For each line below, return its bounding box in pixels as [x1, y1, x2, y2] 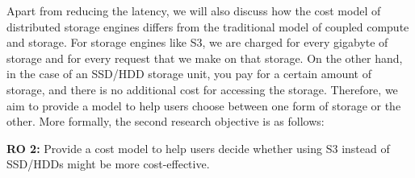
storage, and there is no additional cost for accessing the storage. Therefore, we [6, 81, 398, 97]
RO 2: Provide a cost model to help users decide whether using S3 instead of [6, 139, 390, 156]
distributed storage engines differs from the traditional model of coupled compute [6, 18, 409, 35]
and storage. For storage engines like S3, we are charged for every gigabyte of [6, 34, 388, 51]
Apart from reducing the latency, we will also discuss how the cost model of [6, 2, 381, 19]
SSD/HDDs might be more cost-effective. [6, 155, 210, 172]
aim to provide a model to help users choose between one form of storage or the [6, 97, 401, 114]
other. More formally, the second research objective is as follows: [6, 113, 325, 130]
